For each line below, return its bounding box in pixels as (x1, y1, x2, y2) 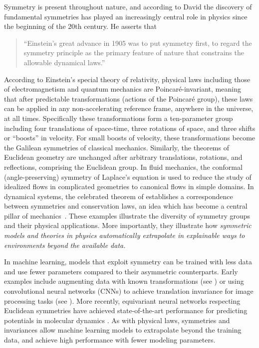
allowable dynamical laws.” (23, 57, 105, 67)
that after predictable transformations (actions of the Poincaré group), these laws (4, 93, 253, 104)
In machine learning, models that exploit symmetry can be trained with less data (4, 256, 253, 267)
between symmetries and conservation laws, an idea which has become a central (4, 201, 248, 211)
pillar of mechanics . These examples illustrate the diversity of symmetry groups (4, 210, 251, 221)
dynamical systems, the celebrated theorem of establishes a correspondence (4, 191, 233, 201)
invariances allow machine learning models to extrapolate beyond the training (4, 325, 242, 335)
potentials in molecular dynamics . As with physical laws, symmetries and (4, 315, 230, 325)
